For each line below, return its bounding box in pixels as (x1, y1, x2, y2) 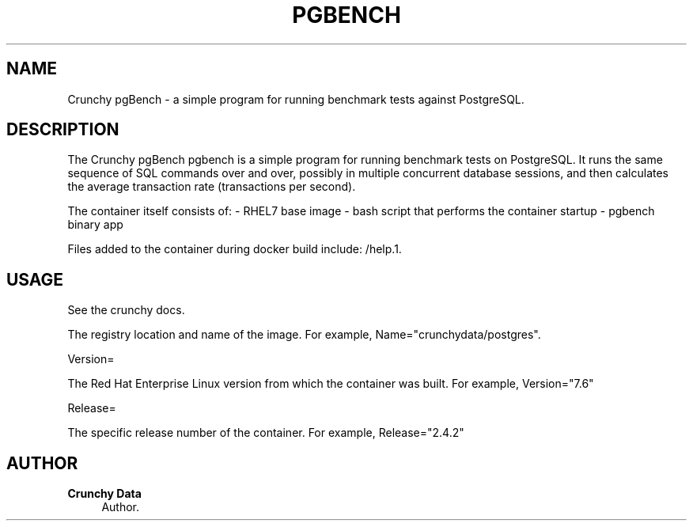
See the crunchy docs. (67, 303, 185, 317)
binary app (67, 218, 123, 232)
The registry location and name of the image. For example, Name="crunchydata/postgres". (67, 328, 541, 342)
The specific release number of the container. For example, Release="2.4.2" (67, 426, 464, 440)
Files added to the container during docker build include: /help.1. (67, 242, 402, 256)
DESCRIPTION (6, 119, 119, 140)
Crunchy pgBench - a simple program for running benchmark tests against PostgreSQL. (67, 92, 524, 106)
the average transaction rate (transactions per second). (67, 180, 356, 194)
